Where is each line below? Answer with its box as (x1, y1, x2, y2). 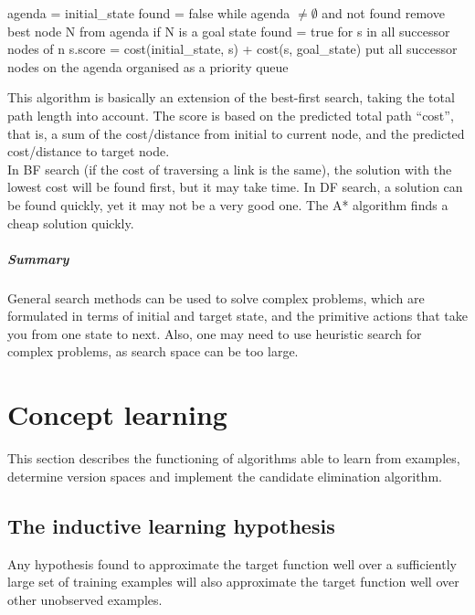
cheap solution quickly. (7, 213, 134, 232)
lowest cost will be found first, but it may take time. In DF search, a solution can (7, 177, 463, 196)
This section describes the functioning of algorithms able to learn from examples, (7, 449, 460, 468)
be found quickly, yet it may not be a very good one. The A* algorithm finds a (7, 195, 449, 214)
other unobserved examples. (7, 589, 163, 609)
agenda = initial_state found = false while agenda (7, 4, 290, 22)
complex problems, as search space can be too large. (7, 342, 299, 361)
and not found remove (322, 4, 445, 22)
